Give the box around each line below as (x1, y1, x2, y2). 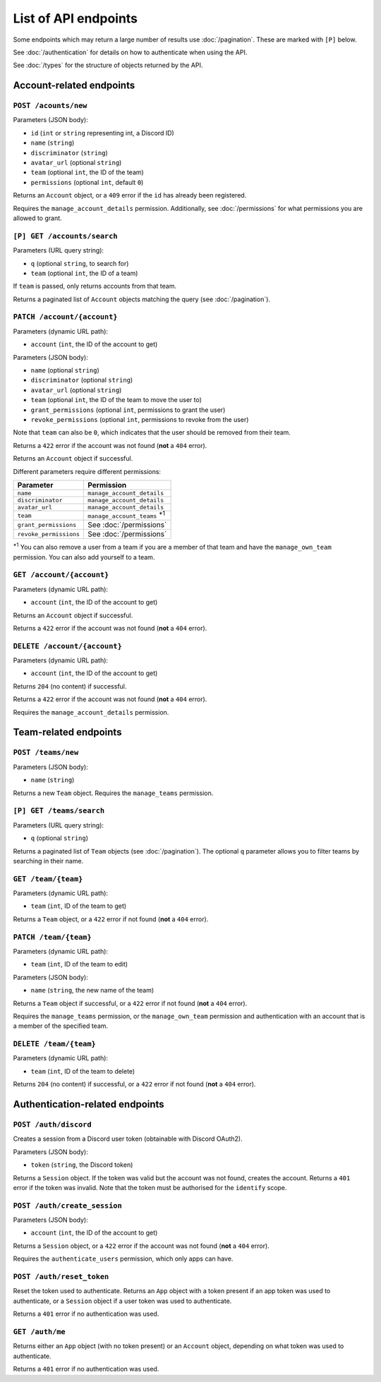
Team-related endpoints (13, 727, 122, 739)
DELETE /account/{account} (13, 641, 123, 650)
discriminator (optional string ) (30, 376, 133, 384)
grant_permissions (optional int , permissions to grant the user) (30, 406, 226, 414)
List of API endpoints (13, 11, 138, 26)
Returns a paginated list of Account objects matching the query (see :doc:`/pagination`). (13, 295, 271, 303)
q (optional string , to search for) (30, 259, 129, 267)
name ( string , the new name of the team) (30, 986, 155, 995)
